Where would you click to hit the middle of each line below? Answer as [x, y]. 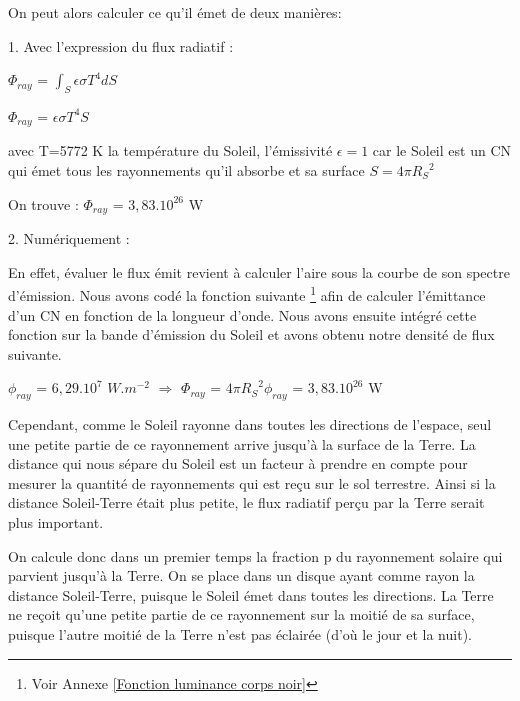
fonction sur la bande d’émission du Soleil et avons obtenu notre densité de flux [251, 334]
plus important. [56, 522]
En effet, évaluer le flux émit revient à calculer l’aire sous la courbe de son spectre [259, 271]
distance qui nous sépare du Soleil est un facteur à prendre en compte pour [238, 463]
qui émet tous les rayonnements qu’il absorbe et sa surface [186, 170]
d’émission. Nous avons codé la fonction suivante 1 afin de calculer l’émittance [247, 293]
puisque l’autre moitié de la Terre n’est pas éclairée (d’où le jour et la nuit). [240, 634]
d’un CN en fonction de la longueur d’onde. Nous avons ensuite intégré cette [242, 314]
